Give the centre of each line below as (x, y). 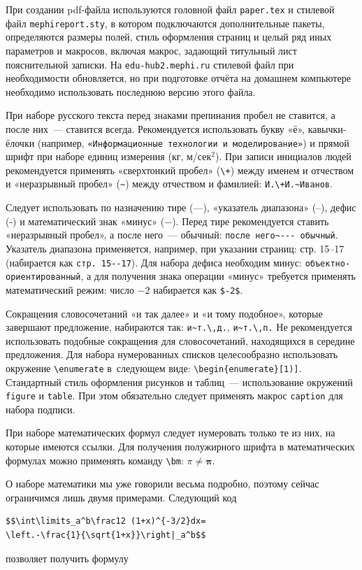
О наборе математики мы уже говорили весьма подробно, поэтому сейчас (162, 484)
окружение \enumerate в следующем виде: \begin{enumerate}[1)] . (154, 368)
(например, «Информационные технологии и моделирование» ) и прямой (193, 142)
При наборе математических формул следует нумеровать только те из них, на (171, 433)
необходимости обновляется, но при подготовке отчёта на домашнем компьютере (178, 78)
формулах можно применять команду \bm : (95, 460)
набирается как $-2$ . (198, 289)
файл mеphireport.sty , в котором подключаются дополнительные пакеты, (165, 23)
